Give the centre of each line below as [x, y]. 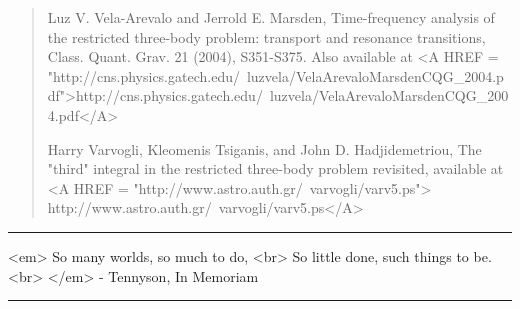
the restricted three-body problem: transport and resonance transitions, [266, 36]
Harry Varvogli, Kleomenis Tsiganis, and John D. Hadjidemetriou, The [264, 148]
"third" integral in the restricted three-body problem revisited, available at [275, 168]
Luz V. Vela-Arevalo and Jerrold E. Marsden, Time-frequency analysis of [271, 17]
